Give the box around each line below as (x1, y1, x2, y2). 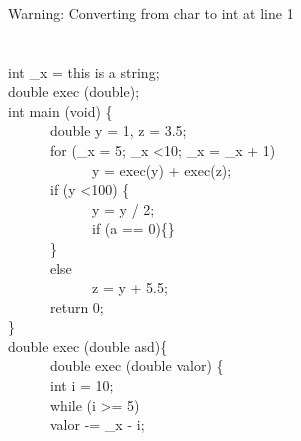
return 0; (49, 296, 104, 317)
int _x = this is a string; (8, 61, 160, 82)
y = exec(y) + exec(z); (91, 159, 232, 180)
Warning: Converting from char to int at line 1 (8, 2, 294, 23)
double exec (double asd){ (8, 335, 168, 356)
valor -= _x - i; (49, 414, 145, 435)
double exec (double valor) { (49, 355, 224, 376)
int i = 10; (49, 375, 114, 396)
